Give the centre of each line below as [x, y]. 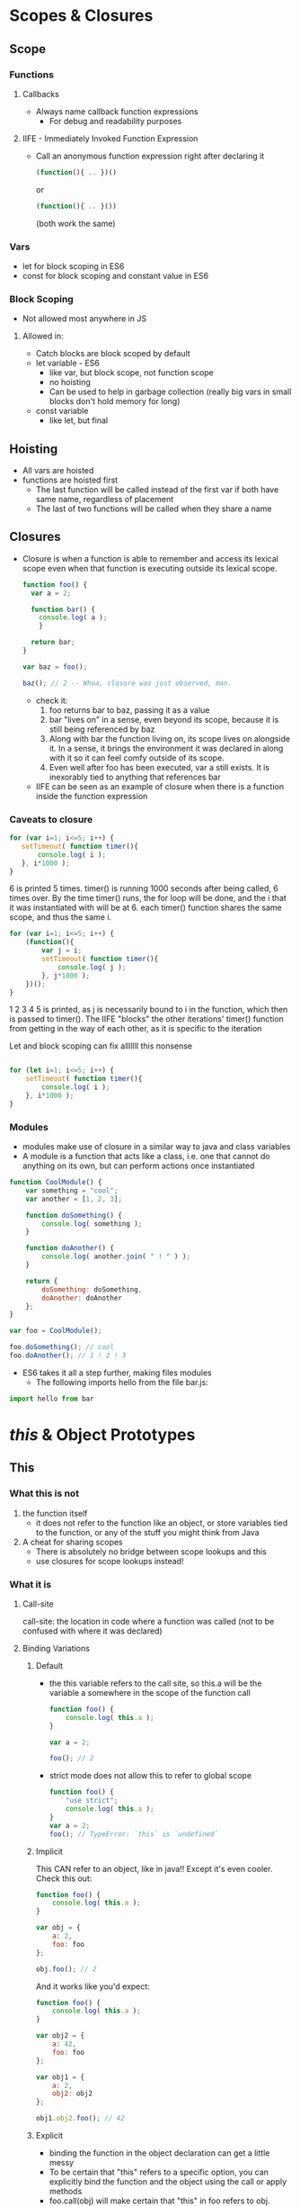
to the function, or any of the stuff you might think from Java [147, 1532]
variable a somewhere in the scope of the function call [150, 1692]
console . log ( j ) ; [92, 967]
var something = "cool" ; [72, 1190]
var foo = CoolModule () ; [56, 1331]
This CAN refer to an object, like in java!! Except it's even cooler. [154, 1868]
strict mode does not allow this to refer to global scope [150, 1776]
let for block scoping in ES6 [73, 266]
